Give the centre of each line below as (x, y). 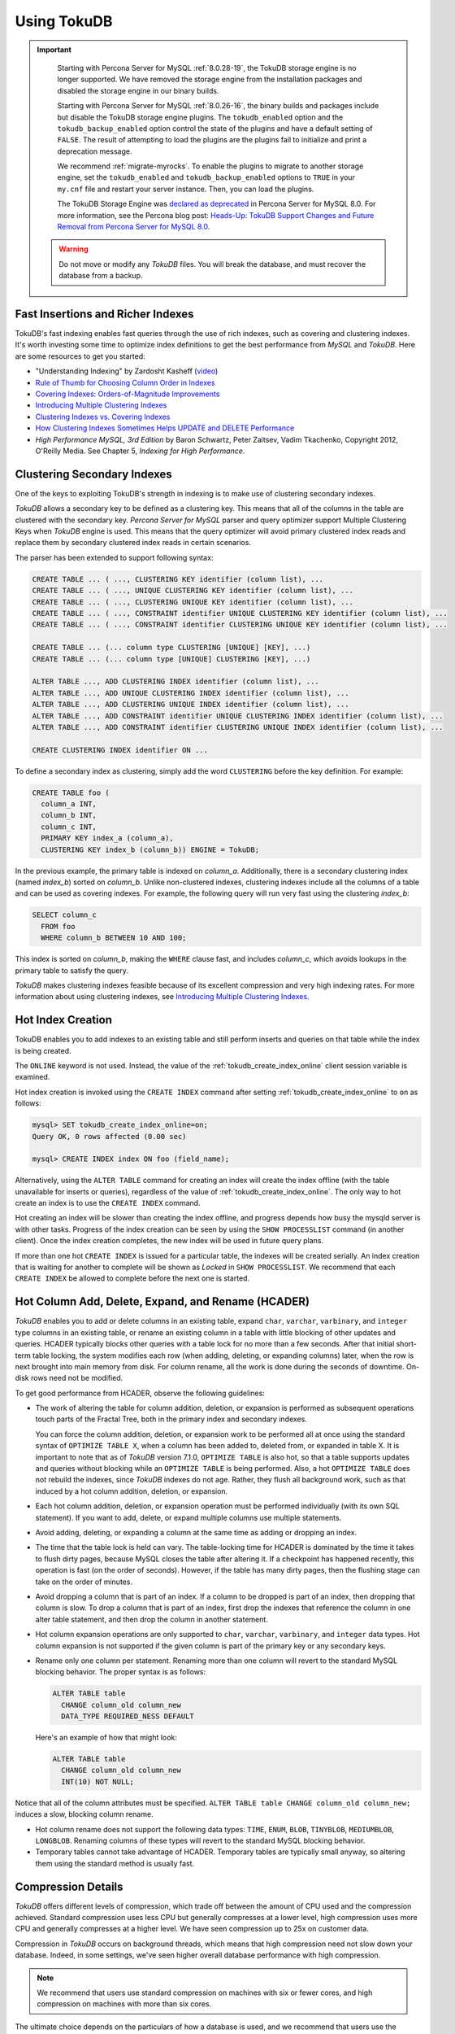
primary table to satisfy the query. (72, 970)
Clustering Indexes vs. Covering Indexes (103, 417)
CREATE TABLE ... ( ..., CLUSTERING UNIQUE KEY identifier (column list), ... (193, 602)
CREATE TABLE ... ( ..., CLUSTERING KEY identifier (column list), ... (178, 579)
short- (407, 1344)
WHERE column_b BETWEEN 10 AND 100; (114, 938)
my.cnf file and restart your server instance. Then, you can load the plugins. (186, 189)
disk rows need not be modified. (69, 1378)
